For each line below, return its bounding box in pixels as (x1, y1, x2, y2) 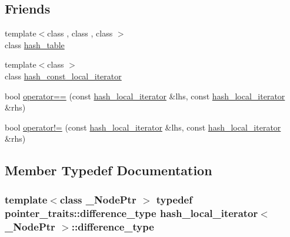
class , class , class (47, 27, 113, 39)
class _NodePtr (59, 192, 136, 206)
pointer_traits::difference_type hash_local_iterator (5, 205, 258, 220)
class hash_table (5, 38, 65, 51)
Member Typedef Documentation (5, 161, 212, 179)
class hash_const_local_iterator (5, 69, 122, 82)
